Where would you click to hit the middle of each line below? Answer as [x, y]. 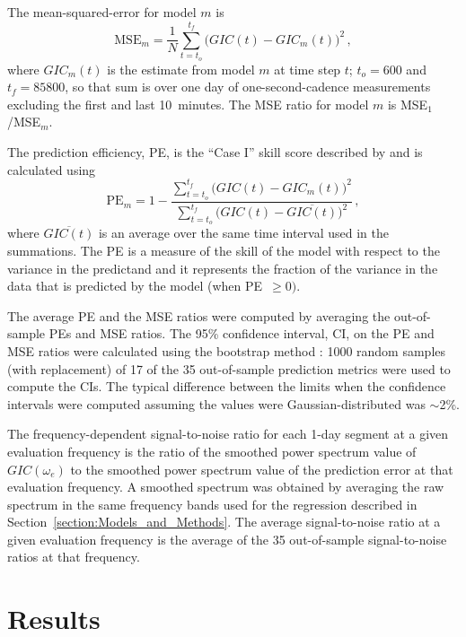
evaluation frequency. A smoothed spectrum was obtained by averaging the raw [226, 487]
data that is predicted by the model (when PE [135, 286]
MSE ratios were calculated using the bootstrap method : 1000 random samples [227, 350]
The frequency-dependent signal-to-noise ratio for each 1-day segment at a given [228, 434]
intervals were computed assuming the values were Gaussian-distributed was [216, 403]
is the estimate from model [181, 69]
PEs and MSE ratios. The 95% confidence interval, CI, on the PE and [242, 333]
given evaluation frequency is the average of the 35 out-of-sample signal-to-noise [227, 539]
